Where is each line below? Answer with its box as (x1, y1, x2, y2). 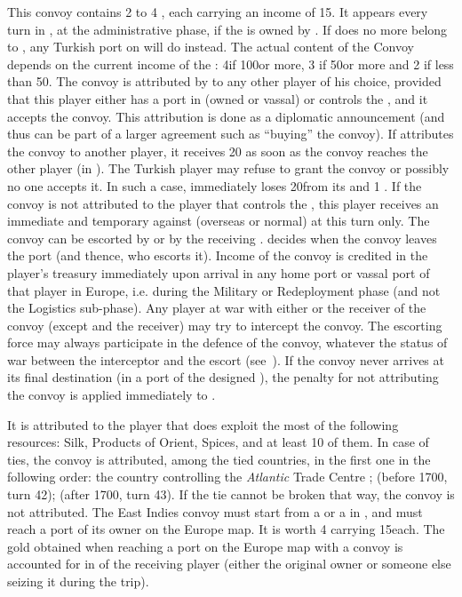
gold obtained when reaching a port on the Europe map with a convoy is (7, 537, 403, 555)
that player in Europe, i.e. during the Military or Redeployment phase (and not (7, 281, 441, 299)
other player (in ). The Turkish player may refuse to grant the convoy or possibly (7, 159, 450, 178)
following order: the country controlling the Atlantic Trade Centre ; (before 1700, (7, 467, 448, 486)
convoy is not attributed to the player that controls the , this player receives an (7, 194, 439, 212)
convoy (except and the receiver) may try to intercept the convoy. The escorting (7, 315, 442, 334)
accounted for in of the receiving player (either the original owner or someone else (7, 554, 451, 573)
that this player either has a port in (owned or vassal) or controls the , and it (7, 89, 428, 107)
